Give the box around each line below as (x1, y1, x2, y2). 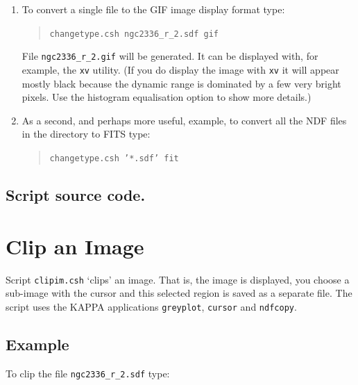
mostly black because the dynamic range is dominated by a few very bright (22, 76, 341, 90)
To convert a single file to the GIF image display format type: (22, 2, 285, 16)
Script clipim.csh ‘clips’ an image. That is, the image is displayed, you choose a (6, 272, 350, 286)
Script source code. (6, 183, 146, 205)
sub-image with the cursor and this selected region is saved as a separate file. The (6, 286, 352, 300)
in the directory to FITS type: (22, 126, 151, 141)
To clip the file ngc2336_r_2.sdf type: (6, 366, 170, 380)
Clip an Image (6, 231, 144, 260)
